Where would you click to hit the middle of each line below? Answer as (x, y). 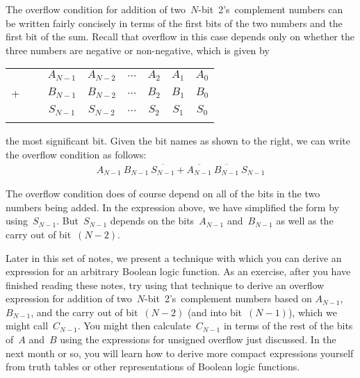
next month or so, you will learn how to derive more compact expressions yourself (180, 353)
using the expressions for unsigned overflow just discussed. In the (198, 339)
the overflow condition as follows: (76, 154)
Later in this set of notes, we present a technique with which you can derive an (174, 257)
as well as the (305, 221)
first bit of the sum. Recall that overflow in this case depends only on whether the (180, 36)
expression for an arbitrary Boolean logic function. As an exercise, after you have (178, 271)
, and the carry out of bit (84, 312)
